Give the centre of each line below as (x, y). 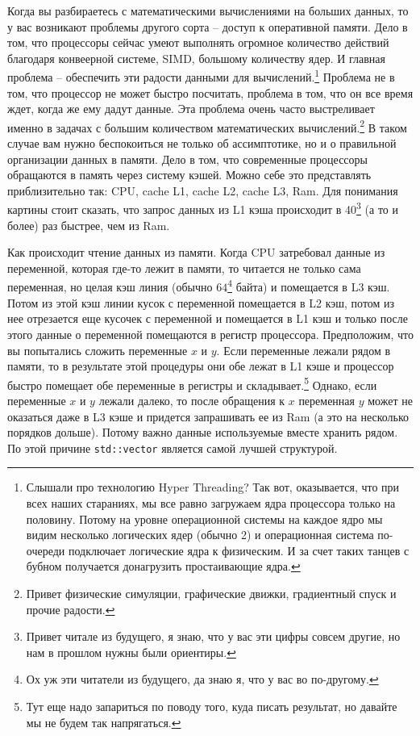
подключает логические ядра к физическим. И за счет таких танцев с (239, 550)
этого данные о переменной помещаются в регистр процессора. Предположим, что (210, 334)
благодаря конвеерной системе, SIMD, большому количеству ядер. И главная (196, 58)
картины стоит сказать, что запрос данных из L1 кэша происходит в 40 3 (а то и (203, 208)
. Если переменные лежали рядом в (304, 350)
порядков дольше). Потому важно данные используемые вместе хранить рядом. (203, 432)
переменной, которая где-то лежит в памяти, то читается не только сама (184, 268)
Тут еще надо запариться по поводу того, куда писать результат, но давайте (212, 706)
